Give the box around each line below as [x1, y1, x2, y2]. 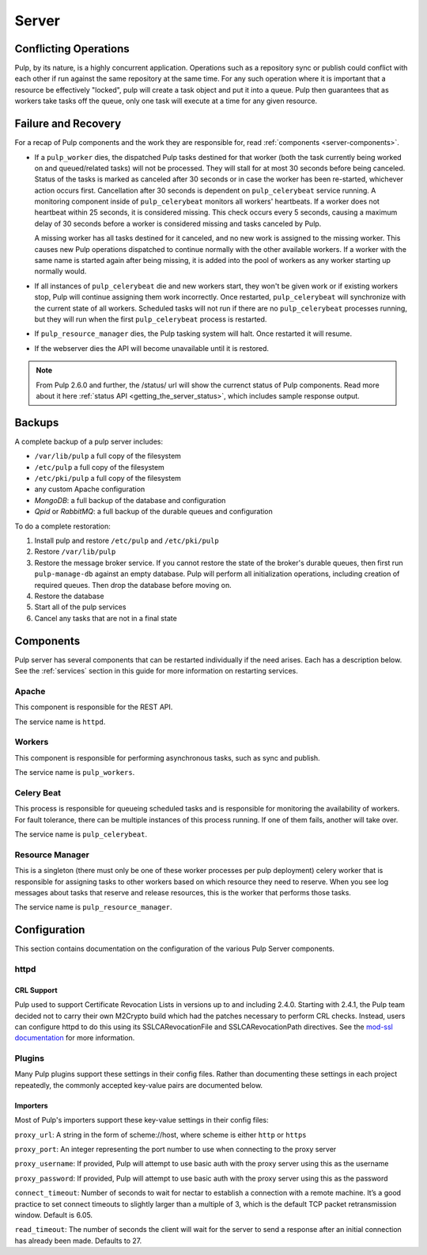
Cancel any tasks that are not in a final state [34, 613, 177, 623]
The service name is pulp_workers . [14, 768, 135, 777]
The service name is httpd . [14, 717, 106, 727]
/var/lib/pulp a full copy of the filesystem [34, 452, 182, 461]
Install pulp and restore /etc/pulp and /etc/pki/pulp [34, 536, 219, 545]
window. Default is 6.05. [14, 1211, 93, 1219]
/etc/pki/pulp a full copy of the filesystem [34, 474, 182, 483]
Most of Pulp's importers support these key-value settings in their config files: [14, 1116, 269, 1125]
